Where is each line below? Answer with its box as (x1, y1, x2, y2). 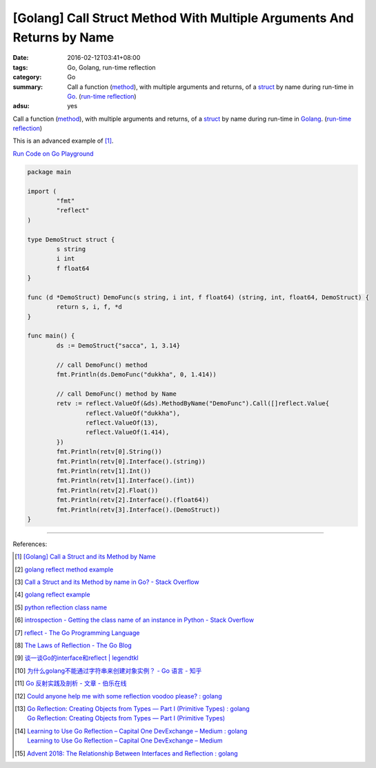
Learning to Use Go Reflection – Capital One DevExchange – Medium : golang (27, 727, 248, 735)
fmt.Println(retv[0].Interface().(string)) (56, 457, 206, 465)
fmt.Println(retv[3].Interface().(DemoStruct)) (56, 505, 221, 514)
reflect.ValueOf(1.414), (85, 428, 170, 436)
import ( (27, 187, 57, 195)
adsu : (12, 102, 30, 110)
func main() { (27, 332, 75, 340)
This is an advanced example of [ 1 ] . (12, 137, 114, 145)
